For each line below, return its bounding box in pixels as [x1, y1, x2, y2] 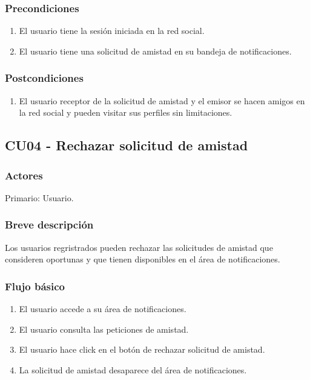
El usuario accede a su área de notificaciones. [19, 302, 186, 315]
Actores [5, 167, 43, 182]
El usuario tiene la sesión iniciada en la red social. [19, 24, 205, 37]
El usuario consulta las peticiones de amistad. [19, 322, 189, 335]
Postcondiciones [5, 70, 84, 85]
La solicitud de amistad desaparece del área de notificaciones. [19, 363, 247, 376]
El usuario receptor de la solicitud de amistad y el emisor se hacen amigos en [19, 94, 305, 107]
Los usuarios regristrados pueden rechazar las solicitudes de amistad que [5, 241, 273, 253]
